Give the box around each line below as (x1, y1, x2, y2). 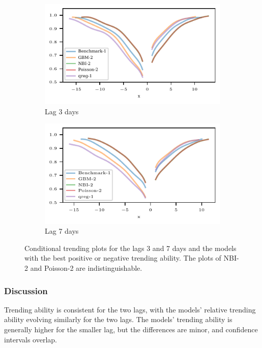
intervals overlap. (4, 334, 57, 344)
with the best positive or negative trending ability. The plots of (24, 252, 221, 263)
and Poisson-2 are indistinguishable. (30, 263, 142, 273)
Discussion (4, 284, 48, 297)
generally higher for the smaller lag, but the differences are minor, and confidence (4, 324, 258, 335)
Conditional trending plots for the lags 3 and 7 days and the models (24, 242, 237, 253)
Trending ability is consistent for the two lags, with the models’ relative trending (4, 304, 256, 314)
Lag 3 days (45, 106, 79, 116)
